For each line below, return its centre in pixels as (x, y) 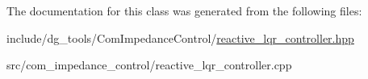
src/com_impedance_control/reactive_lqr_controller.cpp (149, 65)
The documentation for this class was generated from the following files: (184, 10)
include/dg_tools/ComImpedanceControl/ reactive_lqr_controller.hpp (180, 37)
